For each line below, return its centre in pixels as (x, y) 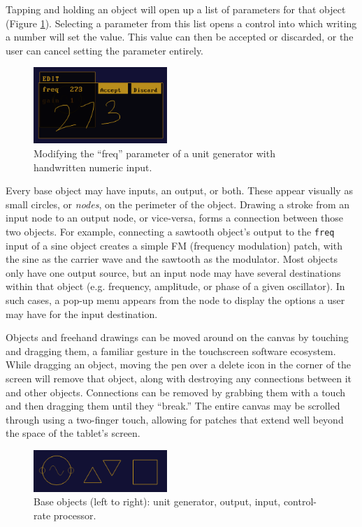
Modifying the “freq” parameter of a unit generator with (154, 153)
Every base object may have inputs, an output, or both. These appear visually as (179, 190)
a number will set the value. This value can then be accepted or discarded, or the (180, 37)
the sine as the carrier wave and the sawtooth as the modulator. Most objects (172, 259)
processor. (75, 515)
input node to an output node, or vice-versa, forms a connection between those (174, 218)
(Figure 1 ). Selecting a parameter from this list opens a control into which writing (181, 23)
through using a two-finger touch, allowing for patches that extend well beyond (175, 419)
